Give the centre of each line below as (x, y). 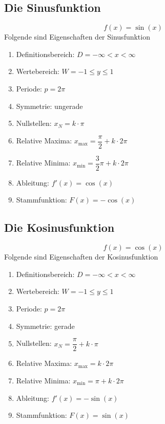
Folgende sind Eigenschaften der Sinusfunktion (77, 37)
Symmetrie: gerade (45, 326)
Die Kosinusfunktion (59, 227)
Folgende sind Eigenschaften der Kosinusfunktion (81, 257)
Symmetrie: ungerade (49, 106)
